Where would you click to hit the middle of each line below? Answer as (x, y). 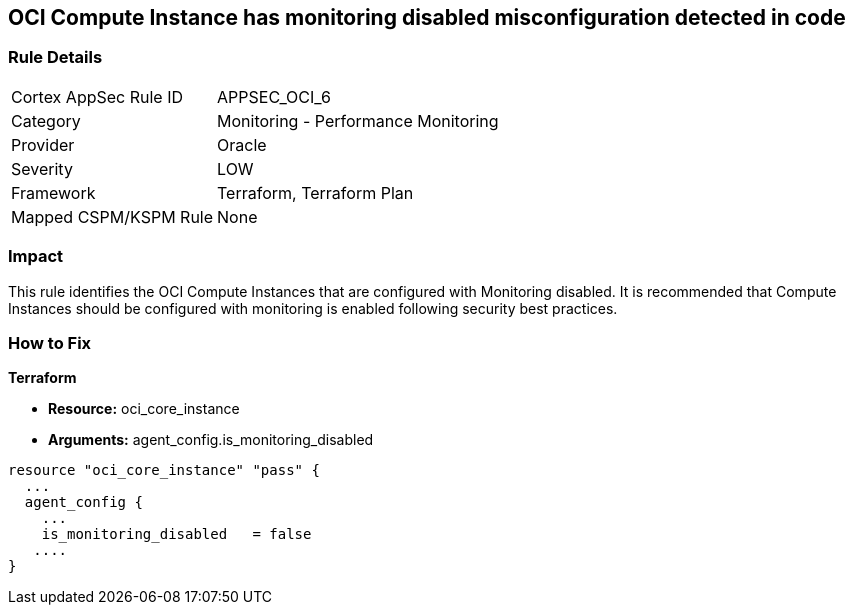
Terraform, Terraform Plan (315, 192)
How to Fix (50, 342)
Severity (42, 168)
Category (46, 120)
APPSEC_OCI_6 (274, 96)
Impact (36, 256)
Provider (43, 144)
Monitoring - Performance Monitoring (358, 120)
